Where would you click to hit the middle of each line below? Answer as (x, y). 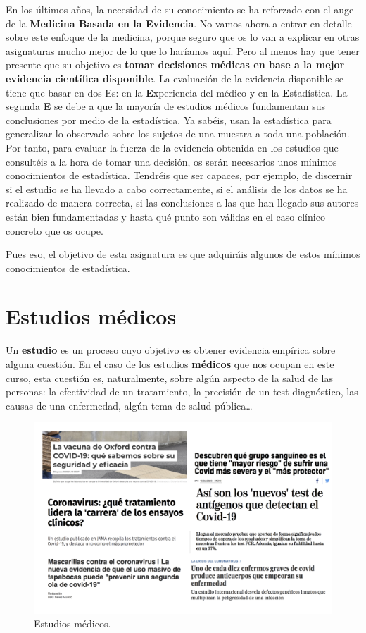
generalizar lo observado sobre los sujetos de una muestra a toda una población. (178, 134)
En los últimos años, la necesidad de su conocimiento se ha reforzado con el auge (180, 9)
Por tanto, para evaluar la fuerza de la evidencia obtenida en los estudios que (172, 147)
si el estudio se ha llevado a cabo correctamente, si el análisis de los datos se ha (177, 189)
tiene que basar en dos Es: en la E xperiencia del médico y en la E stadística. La (177, 92)
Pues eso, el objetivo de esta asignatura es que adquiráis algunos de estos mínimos (183, 254)
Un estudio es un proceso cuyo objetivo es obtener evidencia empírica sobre (171, 350)
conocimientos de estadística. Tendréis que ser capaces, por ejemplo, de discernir (179, 175)
